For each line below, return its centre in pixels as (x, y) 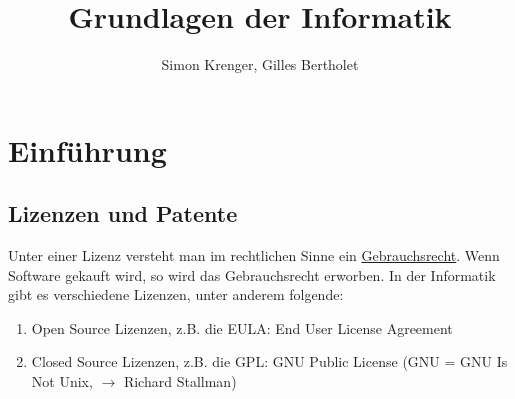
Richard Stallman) (180, 381)
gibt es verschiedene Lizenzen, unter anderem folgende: (176, 294)
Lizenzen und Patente (123, 213)
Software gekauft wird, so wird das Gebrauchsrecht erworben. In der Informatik (252, 274)
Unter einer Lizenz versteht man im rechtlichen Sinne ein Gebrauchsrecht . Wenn (254, 255)
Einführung (87, 149)
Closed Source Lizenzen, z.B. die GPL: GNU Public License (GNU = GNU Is (269, 361)
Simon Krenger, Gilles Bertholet (260, 64)
